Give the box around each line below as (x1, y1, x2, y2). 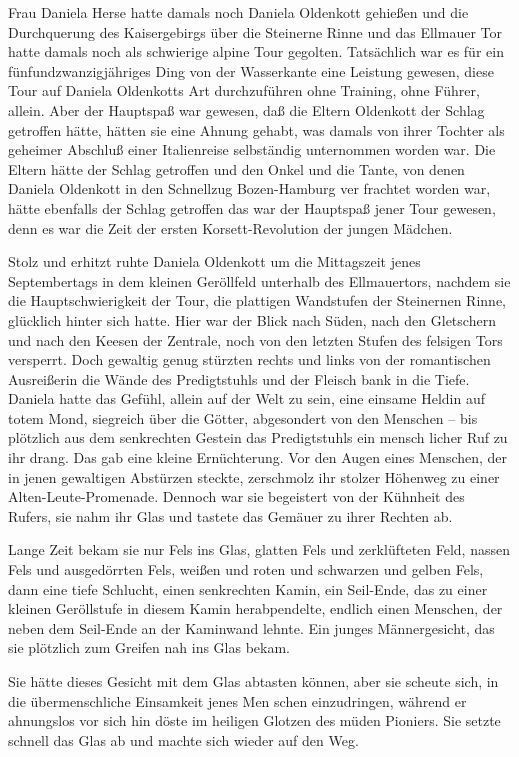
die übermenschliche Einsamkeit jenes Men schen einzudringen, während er (8, 690, 467, 711)
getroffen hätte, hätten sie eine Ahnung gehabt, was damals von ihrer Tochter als (8, 119, 505, 140)
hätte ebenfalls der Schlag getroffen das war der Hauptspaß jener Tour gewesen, (8, 197, 496, 218)
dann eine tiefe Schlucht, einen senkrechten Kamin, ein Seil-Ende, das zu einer (8, 578, 488, 599)
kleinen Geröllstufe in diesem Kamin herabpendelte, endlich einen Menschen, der (8, 598, 503, 619)
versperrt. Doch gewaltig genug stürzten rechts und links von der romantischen (8, 349, 491, 370)
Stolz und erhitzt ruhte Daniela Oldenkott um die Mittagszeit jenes (8, 251, 421, 272)
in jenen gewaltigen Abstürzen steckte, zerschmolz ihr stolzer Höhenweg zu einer (8, 466, 500, 487)
